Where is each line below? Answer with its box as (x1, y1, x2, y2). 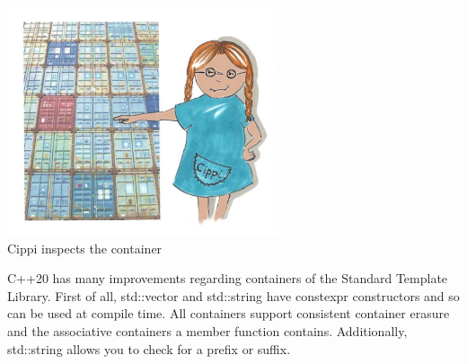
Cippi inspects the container (7, 238, 163, 257)
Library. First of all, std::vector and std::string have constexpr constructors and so (7, 286, 460, 305)
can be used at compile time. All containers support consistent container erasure (7, 304, 450, 323)
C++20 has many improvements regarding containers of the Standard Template (7, 269, 448, 288)
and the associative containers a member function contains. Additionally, (7, 322, 408, 341)
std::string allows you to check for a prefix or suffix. (7, 339, 291, 358)
